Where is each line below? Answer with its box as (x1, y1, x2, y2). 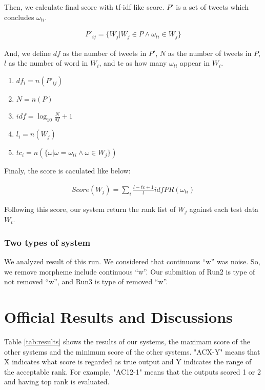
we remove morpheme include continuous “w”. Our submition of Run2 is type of (4, 266, 255, 277)
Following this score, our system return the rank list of (4, 203, 176, 214)
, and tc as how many (99, 57, 167, 68)
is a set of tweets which (176, 2, 249, 12)
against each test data (189, 203, 259, 214)
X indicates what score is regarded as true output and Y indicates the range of (4, 356, 252, 367)
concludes (4, 11, 34, 22)
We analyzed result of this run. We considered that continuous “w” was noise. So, (4, 256, 260, 267)
